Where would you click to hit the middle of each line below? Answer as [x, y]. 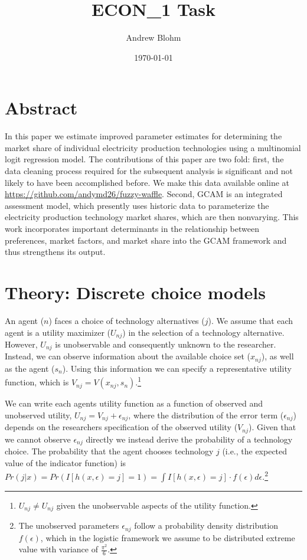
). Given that [272, 427]
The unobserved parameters [69, 525]
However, [21, 344]
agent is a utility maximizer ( [58, 332]
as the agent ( [30, 368]
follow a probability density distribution [206, 525]
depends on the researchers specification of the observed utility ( [121, 427]
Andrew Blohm [153, 37]
